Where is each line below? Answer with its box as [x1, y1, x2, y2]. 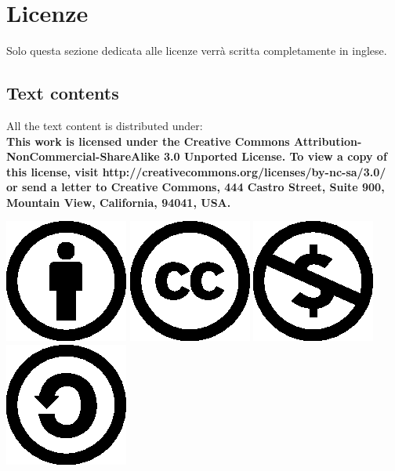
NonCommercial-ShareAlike [6, 148, 160, 165]
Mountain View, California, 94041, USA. [6, 194, 231, 210]
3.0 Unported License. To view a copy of [164, 148, 387, 165]
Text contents [6, 81, 119, 105]
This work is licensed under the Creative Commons [6, 132, 290, 149]
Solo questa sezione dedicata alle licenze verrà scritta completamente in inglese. [6, 42, 387, 59]
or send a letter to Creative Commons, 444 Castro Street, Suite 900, [6, 179, 385, 195]
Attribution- [294, 132, 362, 149]
